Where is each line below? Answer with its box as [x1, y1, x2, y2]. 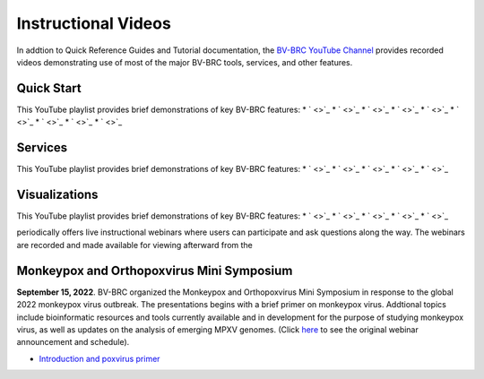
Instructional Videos [16, 13, 172, 33]
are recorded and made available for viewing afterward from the [16, 239, 253, 250]
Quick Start [16, 81, 82, 96]
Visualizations [16, 186, 99, 202]
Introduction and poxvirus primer [39, 353, 160, 364]
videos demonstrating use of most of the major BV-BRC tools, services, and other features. [16, 56, 353, 67]
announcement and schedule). [16, 337, 130, 348]
